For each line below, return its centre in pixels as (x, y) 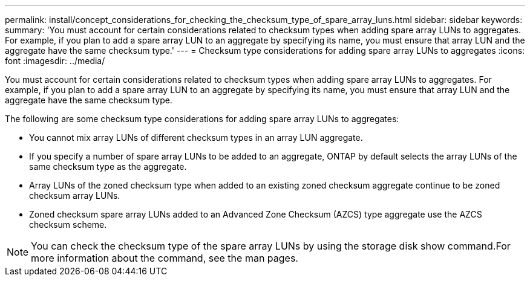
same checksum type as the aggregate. (108, 166)
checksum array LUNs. (75, 195)
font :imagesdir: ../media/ (55, 61)
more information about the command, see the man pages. (165, 258)
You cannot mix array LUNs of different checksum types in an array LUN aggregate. (196, 137)
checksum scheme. (68, 224)
